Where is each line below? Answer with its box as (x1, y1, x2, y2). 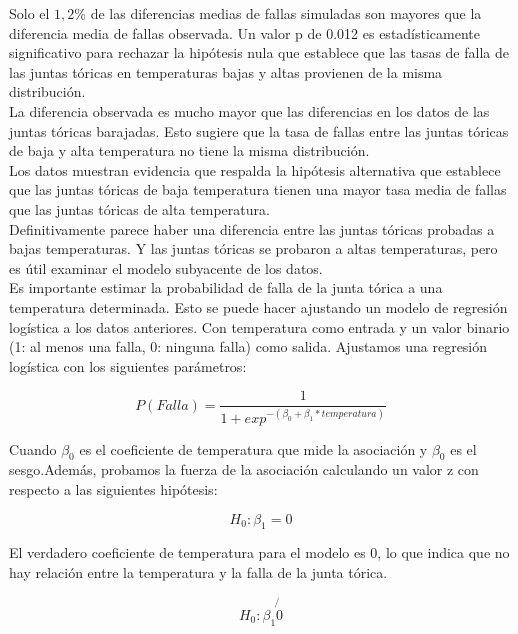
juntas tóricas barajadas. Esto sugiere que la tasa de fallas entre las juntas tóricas (9, 120, 509, 141)
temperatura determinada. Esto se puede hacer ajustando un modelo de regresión (9, 296, 508, 317)
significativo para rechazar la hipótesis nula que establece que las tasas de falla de (9, 42, 509, 63)
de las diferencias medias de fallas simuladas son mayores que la (90, 3, 482, 23)
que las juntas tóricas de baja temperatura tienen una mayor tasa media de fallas (9, 179, 507, 200)
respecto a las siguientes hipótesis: (9, 479, 218, 500)
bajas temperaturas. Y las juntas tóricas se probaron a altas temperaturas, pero (9, 238, 498, 259)
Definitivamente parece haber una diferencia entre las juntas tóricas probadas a (9, 218, 495, 239)
